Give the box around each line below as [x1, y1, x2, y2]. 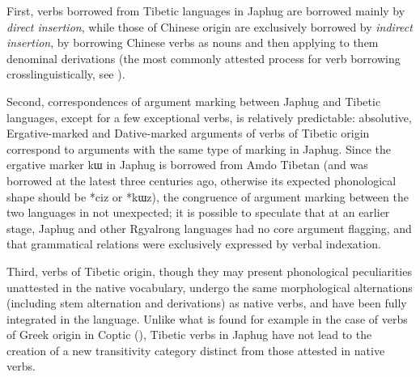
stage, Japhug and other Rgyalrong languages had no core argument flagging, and [6, 219, 412, 236]
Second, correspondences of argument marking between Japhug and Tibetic [6, 92, 381, 109]
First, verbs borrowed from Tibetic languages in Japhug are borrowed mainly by [6, 2, 405, 19]
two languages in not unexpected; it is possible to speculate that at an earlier [6, 204, 390, 221]
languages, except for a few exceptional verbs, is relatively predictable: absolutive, [6, 108, 412, 125]
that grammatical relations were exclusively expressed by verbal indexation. [6, 235, 381, 252]
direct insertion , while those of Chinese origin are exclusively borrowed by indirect [6, 18, 413, 35]
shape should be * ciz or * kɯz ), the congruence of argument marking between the [6, 188, 409, 205]
